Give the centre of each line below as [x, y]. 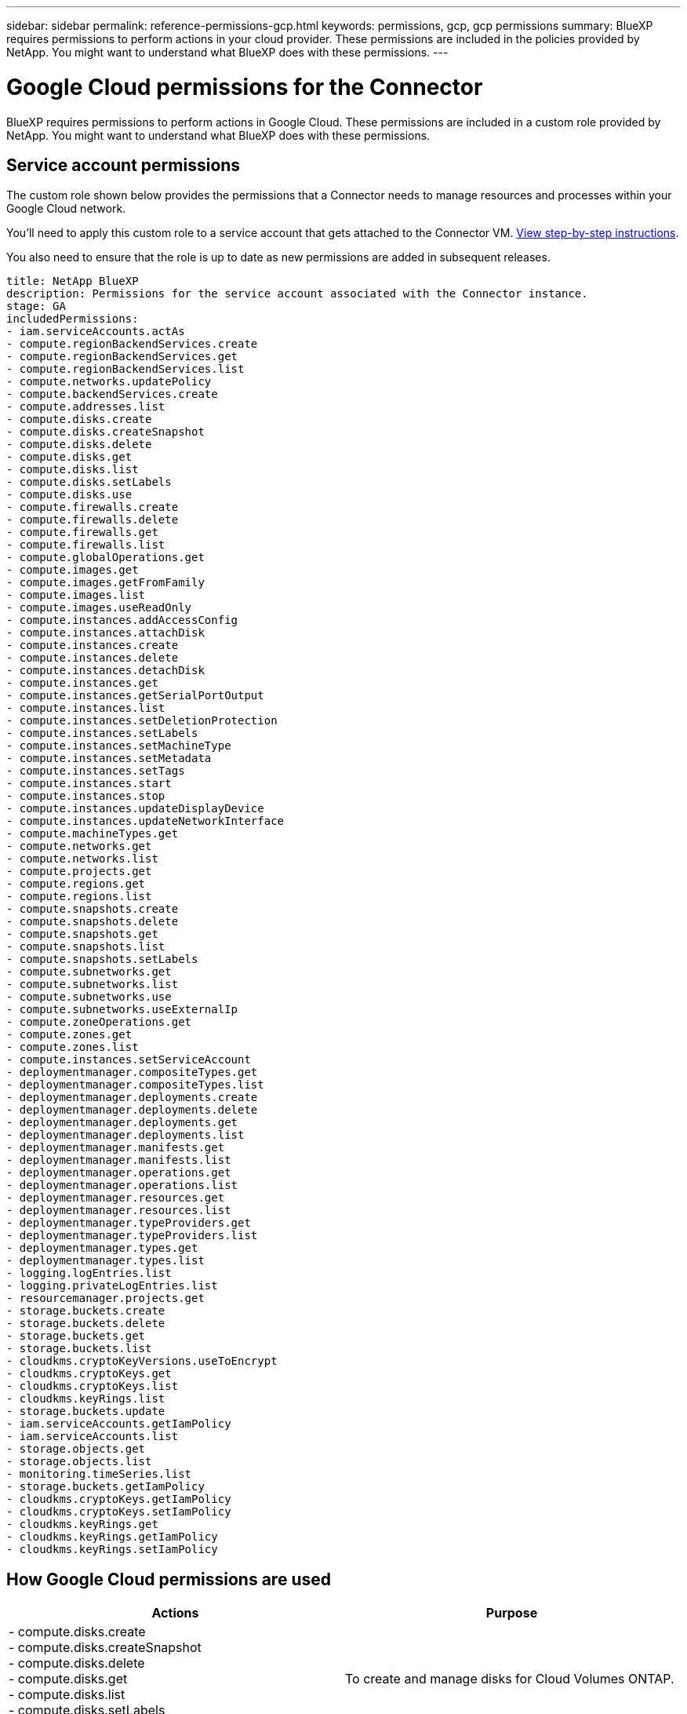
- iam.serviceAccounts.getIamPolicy [119, 1424]
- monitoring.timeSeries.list [99, 1474]
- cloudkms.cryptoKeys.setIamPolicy [119, 1512]
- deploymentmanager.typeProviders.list [132, 1236]
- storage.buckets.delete [86, 1324]
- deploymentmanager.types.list [105, 1261]
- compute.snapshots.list [86, 947]
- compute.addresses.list [86, 407]
